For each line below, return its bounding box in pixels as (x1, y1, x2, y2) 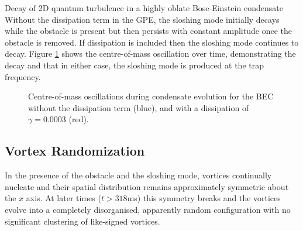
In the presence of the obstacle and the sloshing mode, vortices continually (5, 169, 272, 181)
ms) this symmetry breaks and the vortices (127, 192, 281, 204)
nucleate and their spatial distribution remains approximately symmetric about (5, 180, 289, 192)
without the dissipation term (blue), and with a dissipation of (28, 101, 249, 113)
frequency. (5, 70, 41, 82)
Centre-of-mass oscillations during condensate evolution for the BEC (28, 90, 274, 102)
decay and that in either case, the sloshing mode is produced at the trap (5, 58, 264, 71)
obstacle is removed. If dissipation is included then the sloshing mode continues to (5, 36, 299, 48)
